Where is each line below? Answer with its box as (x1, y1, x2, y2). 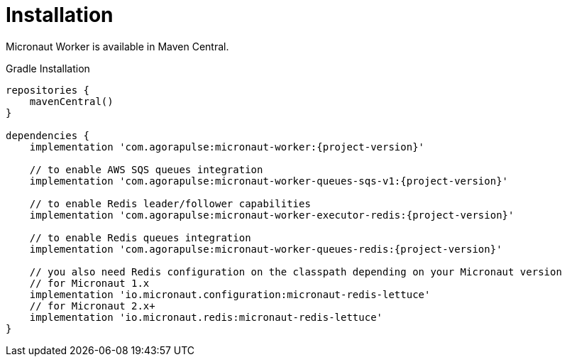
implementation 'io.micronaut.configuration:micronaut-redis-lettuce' (29, 288, 431, 300)
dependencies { (6, 129, 90, 141)
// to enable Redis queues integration (29, 231, 251, 243)
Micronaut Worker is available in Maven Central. (6, 40, 229, 53)
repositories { (6, 84, 90, 96)
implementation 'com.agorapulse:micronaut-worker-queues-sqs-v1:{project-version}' (29, 175, 509, 187)
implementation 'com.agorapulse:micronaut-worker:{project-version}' (29, 141, 425, 153)
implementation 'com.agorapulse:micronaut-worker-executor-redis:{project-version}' (29, 209, 514, 221)
